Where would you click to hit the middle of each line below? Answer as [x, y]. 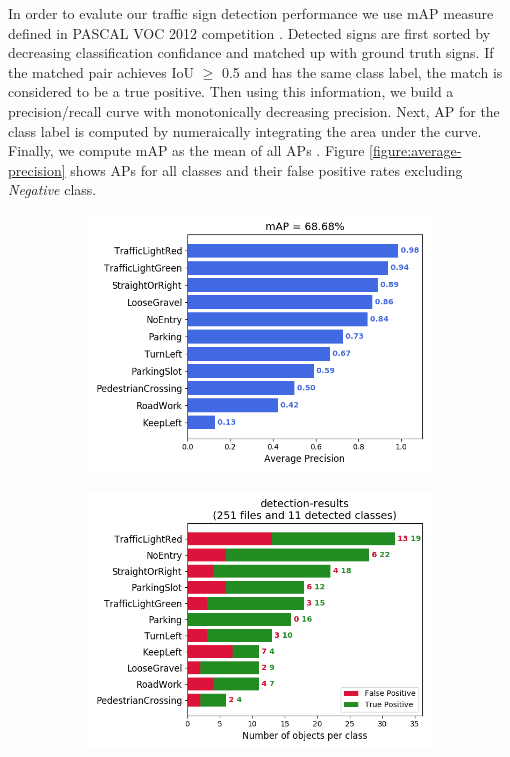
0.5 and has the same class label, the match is [362, 71]
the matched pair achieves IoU [101, 71]
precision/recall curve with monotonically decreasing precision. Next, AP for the [254, 110]
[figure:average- [415, 150]
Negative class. [52, 189]
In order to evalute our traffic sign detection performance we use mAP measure [251, 13]
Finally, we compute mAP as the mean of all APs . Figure [186, 150]
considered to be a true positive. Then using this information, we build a [231, 91]
